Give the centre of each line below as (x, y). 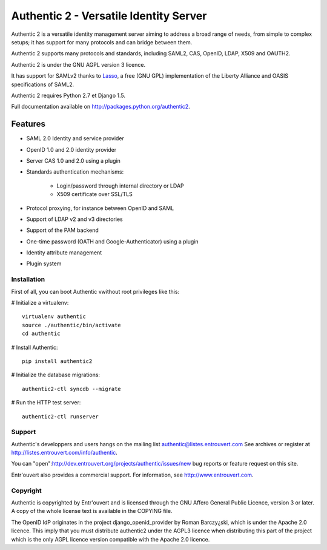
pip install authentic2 (57, 361)
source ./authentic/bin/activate (71, 325)
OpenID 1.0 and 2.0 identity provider (71, 149)
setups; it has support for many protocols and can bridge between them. (102, 42)
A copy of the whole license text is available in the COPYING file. (92, 511)
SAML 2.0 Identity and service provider (75, 138)
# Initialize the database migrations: (55, 375)
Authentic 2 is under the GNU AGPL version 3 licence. (78, 64)
